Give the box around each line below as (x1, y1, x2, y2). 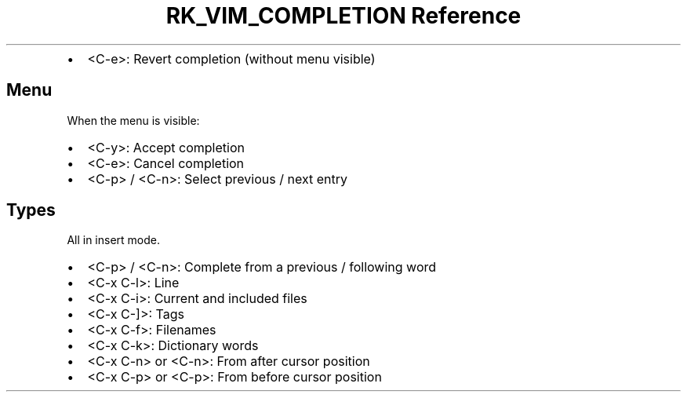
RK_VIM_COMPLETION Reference (165, 2, 522, 29)
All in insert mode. (67, 233, 161, 247)
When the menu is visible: (67, 113, 200, 127)
